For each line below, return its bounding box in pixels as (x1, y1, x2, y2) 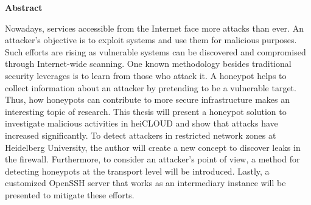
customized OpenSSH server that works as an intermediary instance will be (5, 176, 286, 189)
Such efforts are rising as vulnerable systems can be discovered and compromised (5, 45, 306, 58)
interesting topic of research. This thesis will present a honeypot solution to (5, 105, 287, 117)
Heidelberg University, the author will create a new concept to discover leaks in (5, 141, 301, 153)
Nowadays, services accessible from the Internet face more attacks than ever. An (5, 21, 304, 34)
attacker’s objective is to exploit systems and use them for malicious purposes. (5, 33, 297, 46)
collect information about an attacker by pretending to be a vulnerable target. (5, 81, 296, 94)
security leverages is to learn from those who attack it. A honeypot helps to (5, 69, 287, 82)
